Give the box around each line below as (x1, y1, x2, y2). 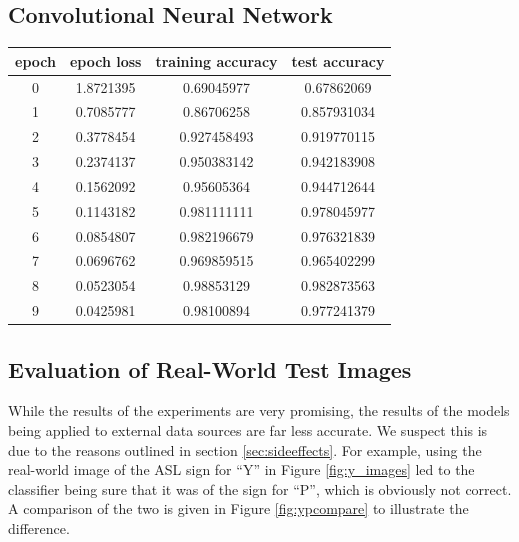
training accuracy (155, 50, 278, 71)
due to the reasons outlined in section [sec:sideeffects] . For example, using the (8, 439, 482, 460)
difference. (8, 518, 70, 538)
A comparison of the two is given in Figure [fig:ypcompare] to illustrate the (8, 498, 469, 519)
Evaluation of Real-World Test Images (8, 353, 412, 384)
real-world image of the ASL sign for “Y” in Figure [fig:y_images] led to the (8, 459, 475, 480)
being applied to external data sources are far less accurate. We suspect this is (8, 420, 488, 441)
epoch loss (69, 50, 142, 71)
